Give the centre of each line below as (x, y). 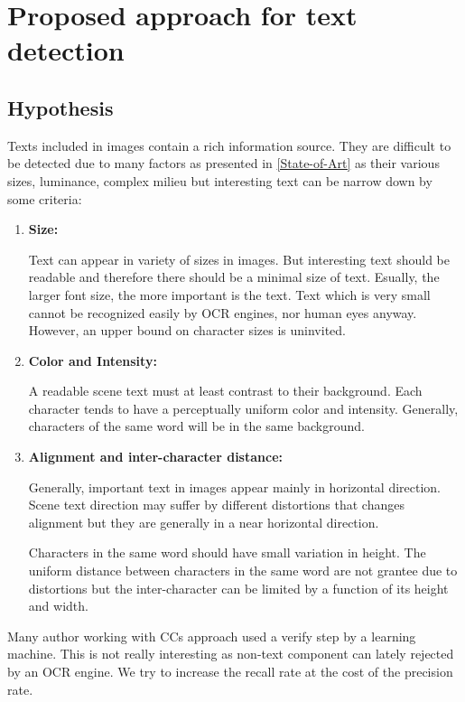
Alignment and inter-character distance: (155, 457)
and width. (58, 606)
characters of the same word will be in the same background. (196, 426)
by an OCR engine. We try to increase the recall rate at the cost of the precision (230, 672)
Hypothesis (60, 107)
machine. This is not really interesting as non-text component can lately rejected (231, 654)
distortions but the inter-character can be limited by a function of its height (238, 588)
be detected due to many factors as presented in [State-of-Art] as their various (223, 163)
